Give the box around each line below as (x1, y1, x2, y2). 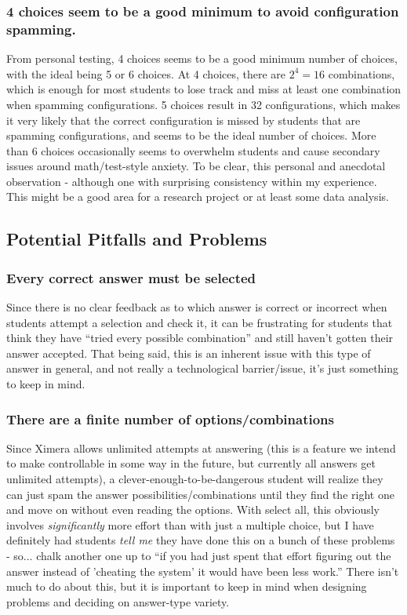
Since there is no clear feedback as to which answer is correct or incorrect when (6, 299, 387, 315)
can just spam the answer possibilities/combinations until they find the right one (6, 486, 394, 502)
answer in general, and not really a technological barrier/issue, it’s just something (6, 360, 399, 377)
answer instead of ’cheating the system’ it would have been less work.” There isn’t (6, 562, 399, 579)
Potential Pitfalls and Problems (6, 227, 267, 251)
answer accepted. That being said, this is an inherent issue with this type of (6, 344, 371, 361)
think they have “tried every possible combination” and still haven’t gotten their (6, 329, 394, 346)
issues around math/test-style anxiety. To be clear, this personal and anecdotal (6, 158, 386, 174)
